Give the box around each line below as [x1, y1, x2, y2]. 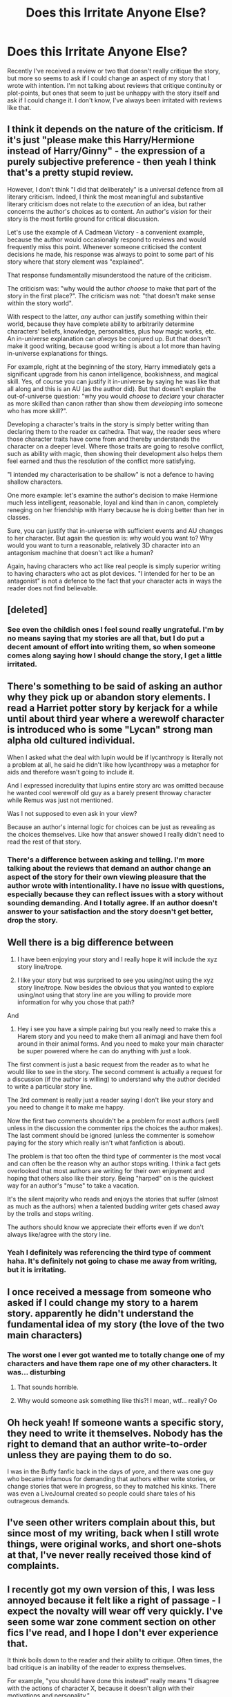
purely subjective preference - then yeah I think [7, 156, 216, 167]
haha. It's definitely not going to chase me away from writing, [7, 1256, 217, 1266]
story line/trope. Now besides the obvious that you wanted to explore [17, 983, 214, 991]
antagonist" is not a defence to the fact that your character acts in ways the [7, 577, 222, 585]
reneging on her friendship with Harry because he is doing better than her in [7, 505, 224, 514]
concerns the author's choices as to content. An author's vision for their [7, 207, 212, 215]
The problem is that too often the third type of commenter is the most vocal [7, 1152, 222, 1160]
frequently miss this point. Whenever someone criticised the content [7, 242, 202, 251]
